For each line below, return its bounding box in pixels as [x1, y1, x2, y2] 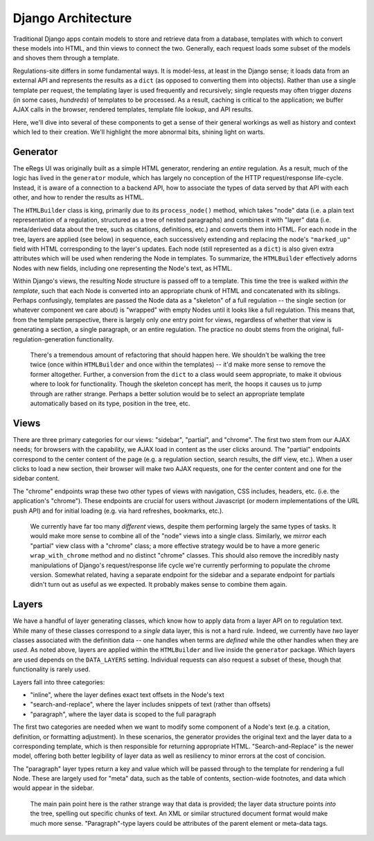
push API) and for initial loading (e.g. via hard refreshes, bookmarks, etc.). [12, 506, 224, 515]
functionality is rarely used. [12, 665, 91, 673]
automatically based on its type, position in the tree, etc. [30, 399, 190, 407]
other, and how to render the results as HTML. [12, 193, 145, 202]
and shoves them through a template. [12, 54, 120, 62]
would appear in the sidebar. [12, 784, 95, 793]
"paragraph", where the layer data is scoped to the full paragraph [30, 710, 216, 718]
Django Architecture [12, 10, 132, 26]
